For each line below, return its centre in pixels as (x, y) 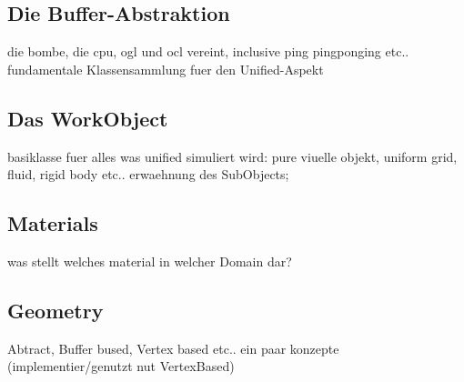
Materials (53, 223)
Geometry (55, 310)
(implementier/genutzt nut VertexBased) (121, 366)
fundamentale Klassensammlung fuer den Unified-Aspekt (166, 69)
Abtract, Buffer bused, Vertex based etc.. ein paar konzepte (173, 348)
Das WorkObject (88, 118)
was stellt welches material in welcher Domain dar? (150, 261)
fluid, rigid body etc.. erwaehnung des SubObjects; (148, 174)
